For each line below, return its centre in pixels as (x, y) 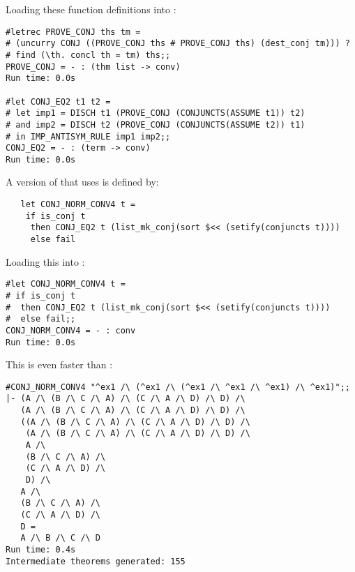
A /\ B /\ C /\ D (61, 538)
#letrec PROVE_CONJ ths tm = (73, 32)
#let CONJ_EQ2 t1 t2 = (58, 101)
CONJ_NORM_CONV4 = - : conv (71, 330)
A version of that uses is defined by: (82, 182)
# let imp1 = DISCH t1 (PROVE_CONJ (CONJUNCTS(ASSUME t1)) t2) (156, 113)
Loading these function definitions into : (91, 9)
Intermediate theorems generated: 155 (96, 561)
